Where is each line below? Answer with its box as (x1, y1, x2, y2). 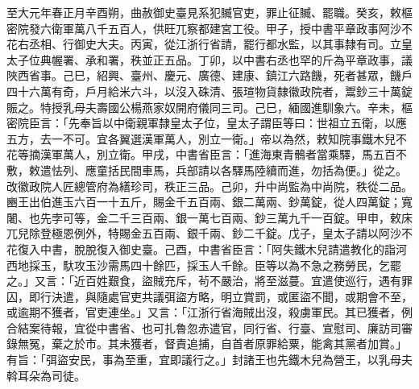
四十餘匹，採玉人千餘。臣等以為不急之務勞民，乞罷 (130, 256, 401, 273)
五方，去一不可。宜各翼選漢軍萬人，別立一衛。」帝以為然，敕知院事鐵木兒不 (6, 130, 407, 147)
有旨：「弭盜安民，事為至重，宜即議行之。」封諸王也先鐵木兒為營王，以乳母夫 (6, 351, 413, 368)
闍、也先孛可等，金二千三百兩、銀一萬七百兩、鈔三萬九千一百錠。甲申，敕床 (6, 209, 413, 226)
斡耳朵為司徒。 (6, 366, 85, 383)
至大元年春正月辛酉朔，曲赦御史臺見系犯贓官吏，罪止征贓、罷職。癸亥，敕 (6, 4, 401, 20)
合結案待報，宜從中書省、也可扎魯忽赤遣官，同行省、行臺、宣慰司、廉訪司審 (6, 319, 413, 336)
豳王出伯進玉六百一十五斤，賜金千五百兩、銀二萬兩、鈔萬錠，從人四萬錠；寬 (6, 193, 413, 210)
